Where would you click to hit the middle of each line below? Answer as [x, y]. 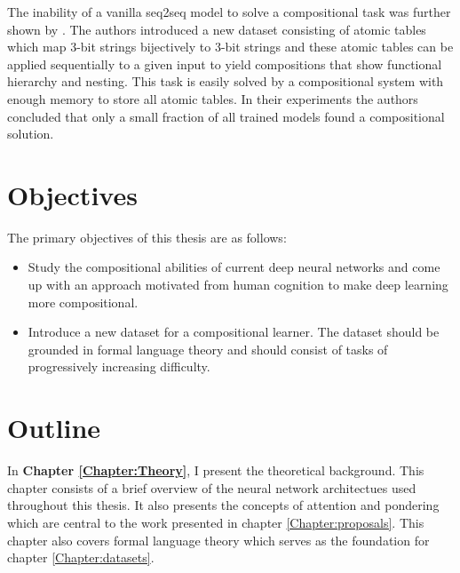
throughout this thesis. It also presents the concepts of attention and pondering [223, 505]
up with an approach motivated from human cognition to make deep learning [238, 285]
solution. [31, 134]
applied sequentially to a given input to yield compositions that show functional [225, 64]
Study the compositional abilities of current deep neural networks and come [234, 267]
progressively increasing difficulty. [119, 366]
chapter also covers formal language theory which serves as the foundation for [218, 540]
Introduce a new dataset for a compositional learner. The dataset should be [234, 332]
